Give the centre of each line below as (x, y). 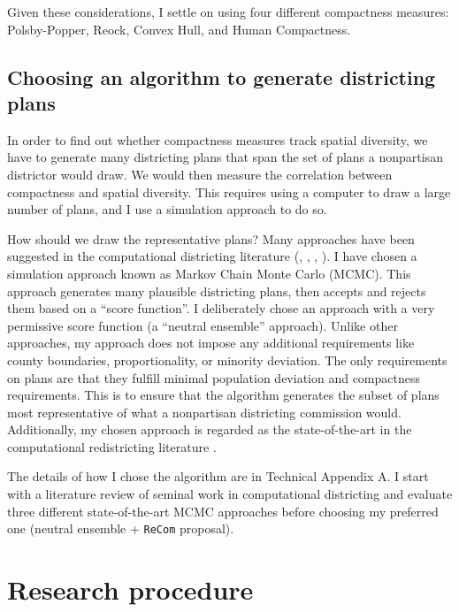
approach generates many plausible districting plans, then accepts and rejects (217, 291)
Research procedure (130, 589)
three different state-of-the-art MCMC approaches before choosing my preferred (223, 511)
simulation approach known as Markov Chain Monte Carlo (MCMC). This (209, 273)
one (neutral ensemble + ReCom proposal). (121, 528)
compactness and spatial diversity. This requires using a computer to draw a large (229, 191)
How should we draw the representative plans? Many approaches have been (211, 238)
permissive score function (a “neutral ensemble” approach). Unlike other (203, 325)
